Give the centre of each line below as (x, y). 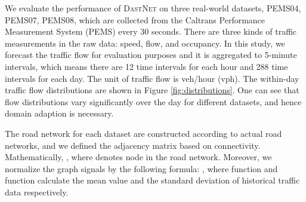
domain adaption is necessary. (59, 113)
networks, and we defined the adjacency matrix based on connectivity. (133, 145)
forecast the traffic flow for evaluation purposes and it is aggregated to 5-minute (151, 55)
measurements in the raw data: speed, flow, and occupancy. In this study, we (145, 43)
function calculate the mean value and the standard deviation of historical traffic (152, 180)
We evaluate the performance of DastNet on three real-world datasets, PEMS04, (153, 8)
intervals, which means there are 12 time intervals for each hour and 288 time (146, 66)
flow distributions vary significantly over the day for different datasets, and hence (153, 101)
